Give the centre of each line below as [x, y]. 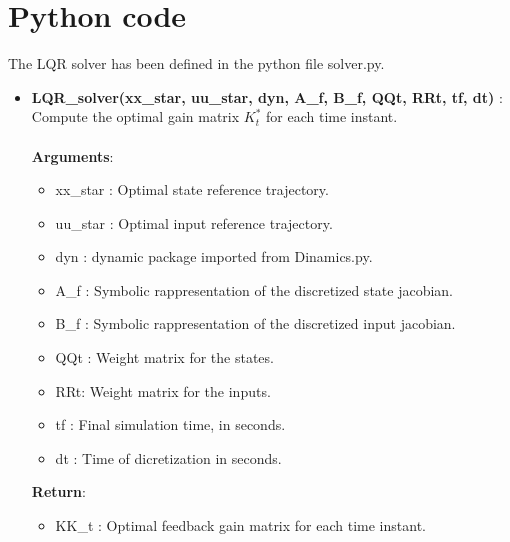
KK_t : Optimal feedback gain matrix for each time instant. [240, 525]
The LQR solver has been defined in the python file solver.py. [196, 63]
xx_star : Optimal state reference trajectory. [192, 189]
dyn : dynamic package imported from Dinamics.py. [214, 256]
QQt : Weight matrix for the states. [164, 357]
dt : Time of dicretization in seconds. [168, 457]
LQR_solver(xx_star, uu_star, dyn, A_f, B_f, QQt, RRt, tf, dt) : [267, 96]
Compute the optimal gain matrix [135, 116]
